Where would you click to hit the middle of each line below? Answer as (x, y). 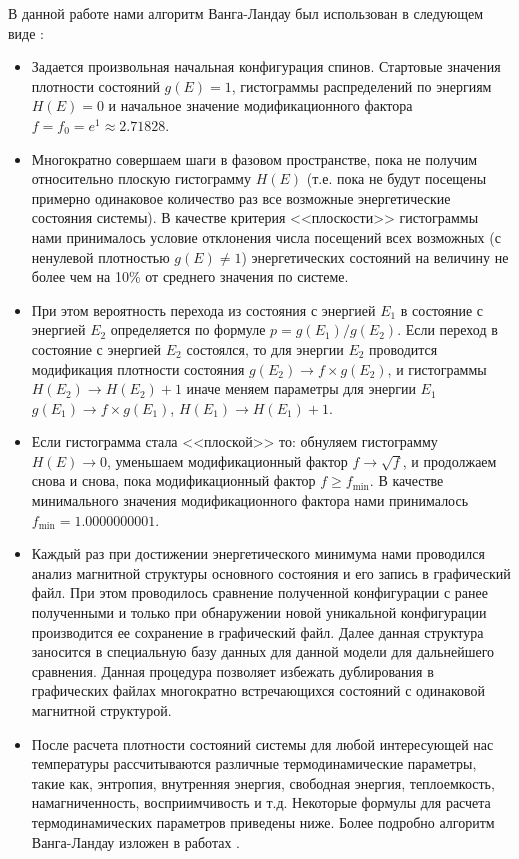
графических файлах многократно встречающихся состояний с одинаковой (258, 690)
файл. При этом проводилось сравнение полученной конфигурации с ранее (259, 592)
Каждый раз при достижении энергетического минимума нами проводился (258, 553)
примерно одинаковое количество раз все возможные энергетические (241, 197)
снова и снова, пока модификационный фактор (173, 480)
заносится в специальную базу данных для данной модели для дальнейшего (263, 651)
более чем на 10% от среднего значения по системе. (190, 276)
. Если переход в (447, 329)
